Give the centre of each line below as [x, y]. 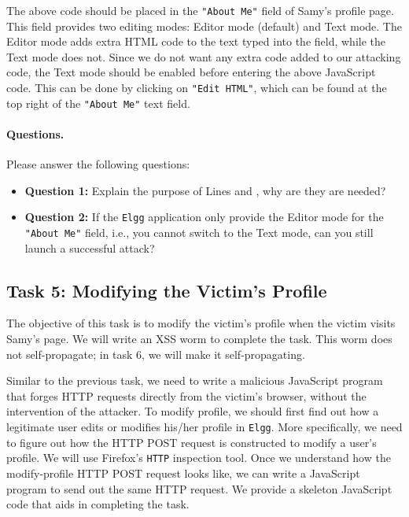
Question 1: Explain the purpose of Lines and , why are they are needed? [205, 190]
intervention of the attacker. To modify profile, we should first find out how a [193, 411]
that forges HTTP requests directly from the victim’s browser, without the [186, 395]
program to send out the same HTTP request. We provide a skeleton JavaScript [199, 488]
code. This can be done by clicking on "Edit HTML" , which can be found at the [197, 88]
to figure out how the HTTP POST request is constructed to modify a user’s [192, 442]
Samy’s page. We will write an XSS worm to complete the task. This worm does [199, 339]
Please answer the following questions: [98, 164]
